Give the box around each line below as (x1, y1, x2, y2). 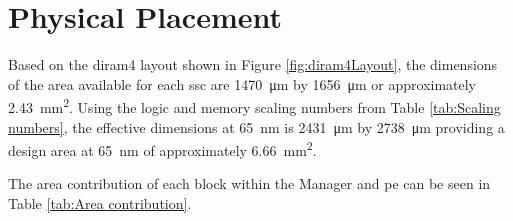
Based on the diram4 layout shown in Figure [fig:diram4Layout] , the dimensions (8, 54, 498, 75)
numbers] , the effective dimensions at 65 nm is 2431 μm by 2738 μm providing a (8, 116, 505, 137)
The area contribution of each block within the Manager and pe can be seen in (8, 173, 491, 194)
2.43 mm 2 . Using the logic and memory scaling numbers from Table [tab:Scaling (8, 94, 501, 117)
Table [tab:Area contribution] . (8, 193, 192, 213)
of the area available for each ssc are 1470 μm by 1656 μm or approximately (8, 73, 476, 94)
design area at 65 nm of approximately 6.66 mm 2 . (8, 137, 317, 160)
